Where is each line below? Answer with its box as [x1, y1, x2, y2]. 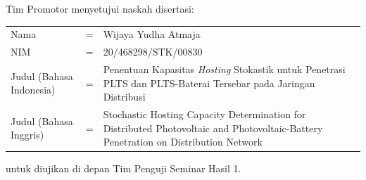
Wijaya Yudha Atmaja [103, 27, 201, 41]
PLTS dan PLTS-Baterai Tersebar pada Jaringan [103, 75, 315, 90]
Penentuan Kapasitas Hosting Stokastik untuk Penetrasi [103, 62, 346, 77]
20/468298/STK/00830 [103, 44, 203, 59]
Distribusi [103, 89, 146, 104]
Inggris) [11, 127, 44, 142]
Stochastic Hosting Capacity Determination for [103, 107, 306, 122]
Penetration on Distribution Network [103, 134, 263, 149]
